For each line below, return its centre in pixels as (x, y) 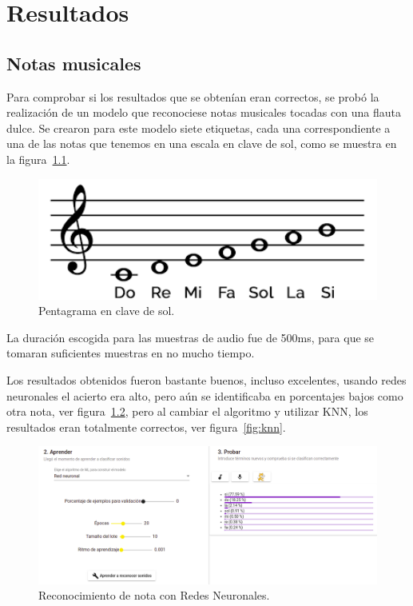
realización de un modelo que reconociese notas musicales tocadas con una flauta (204, 112)
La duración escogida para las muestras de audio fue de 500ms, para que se (191, 337)
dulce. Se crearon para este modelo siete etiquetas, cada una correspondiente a (199, 128)
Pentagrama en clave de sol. (107, 311)
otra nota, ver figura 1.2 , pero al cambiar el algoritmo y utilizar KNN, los (187, 411)
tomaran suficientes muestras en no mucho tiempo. (131, 353)
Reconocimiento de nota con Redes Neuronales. (154, 595)
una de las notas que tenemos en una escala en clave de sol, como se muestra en (202, 144)
